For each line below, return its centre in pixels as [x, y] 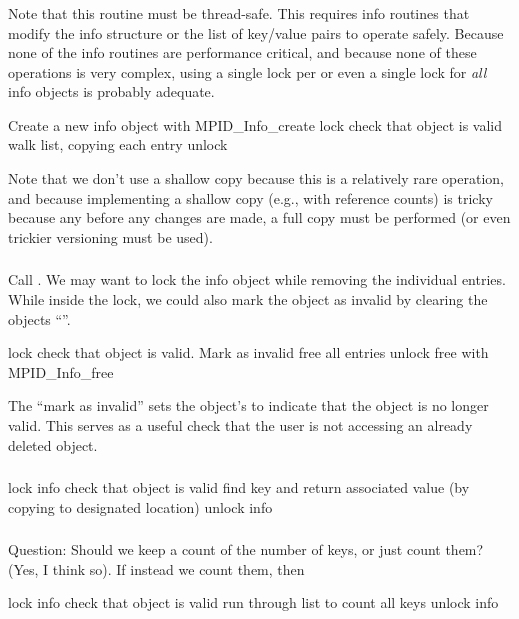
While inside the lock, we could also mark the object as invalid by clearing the [248, 298]
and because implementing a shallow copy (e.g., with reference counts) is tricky [250, 197]
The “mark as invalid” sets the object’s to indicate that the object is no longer [248, 405]
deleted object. [53, 444]
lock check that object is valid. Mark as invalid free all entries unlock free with [248, 352]
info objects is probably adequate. [111, 91]
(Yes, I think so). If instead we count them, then [156, 568]
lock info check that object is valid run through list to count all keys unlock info [253, 602]
